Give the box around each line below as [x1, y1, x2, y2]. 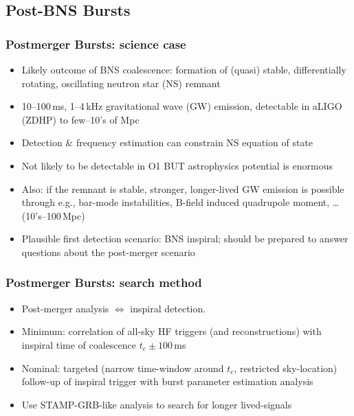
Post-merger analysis [21, 301, 109, 315]
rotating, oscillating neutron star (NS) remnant [21, 76, 221, 90]
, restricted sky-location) [234, 360, 338, 375]
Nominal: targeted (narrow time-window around [21, 360, 224, 375]
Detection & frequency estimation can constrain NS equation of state [21, 135, 313, 150]
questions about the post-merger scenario [21, 244, 195, 259]
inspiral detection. [130, 301, 206, 315]
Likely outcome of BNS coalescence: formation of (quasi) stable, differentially [21, 62, 346, 76]
